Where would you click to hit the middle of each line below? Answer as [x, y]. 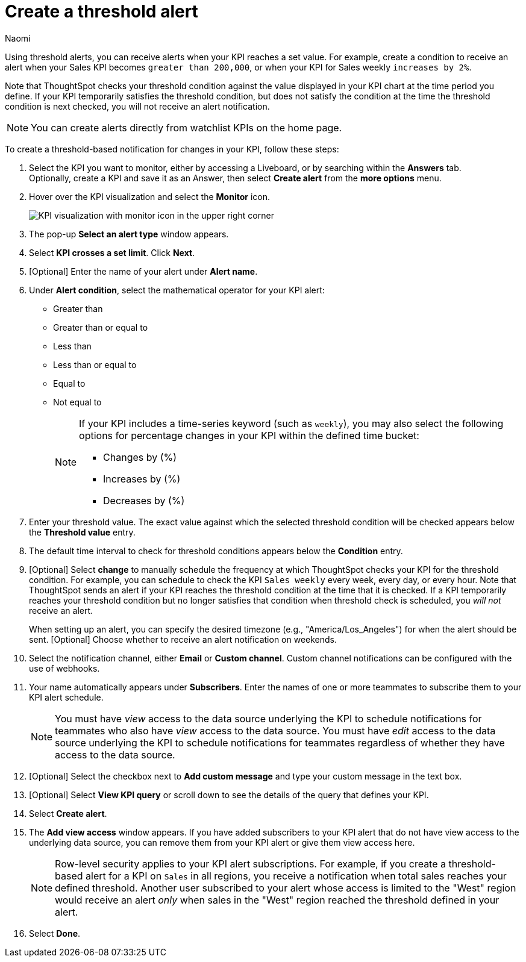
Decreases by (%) [144, 500]
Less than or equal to [95, 364]
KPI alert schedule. [66, 697]
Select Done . [55, 933]
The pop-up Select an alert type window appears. [129, 234]
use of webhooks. [64, 668]
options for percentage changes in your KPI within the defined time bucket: [249, 435]
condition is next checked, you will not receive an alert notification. [137, 106]
